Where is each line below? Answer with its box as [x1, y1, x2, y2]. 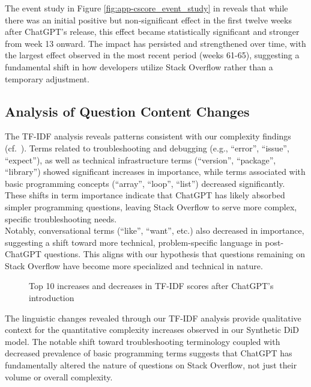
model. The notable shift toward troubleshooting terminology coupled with [5, 335, 280, 347]
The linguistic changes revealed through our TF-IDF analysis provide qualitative [5, 311, 301, 324]
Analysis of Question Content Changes [5, 102, 250, 120]
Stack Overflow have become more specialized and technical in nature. [5, 259, 263, 272]
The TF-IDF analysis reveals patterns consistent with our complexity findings [5, 130, 291, 142]
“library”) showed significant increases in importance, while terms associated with [5, 165, 306, 178]
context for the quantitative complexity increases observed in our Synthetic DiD [5, 323, 299, 336]
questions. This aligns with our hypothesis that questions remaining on [44, 248, 305, 260]
